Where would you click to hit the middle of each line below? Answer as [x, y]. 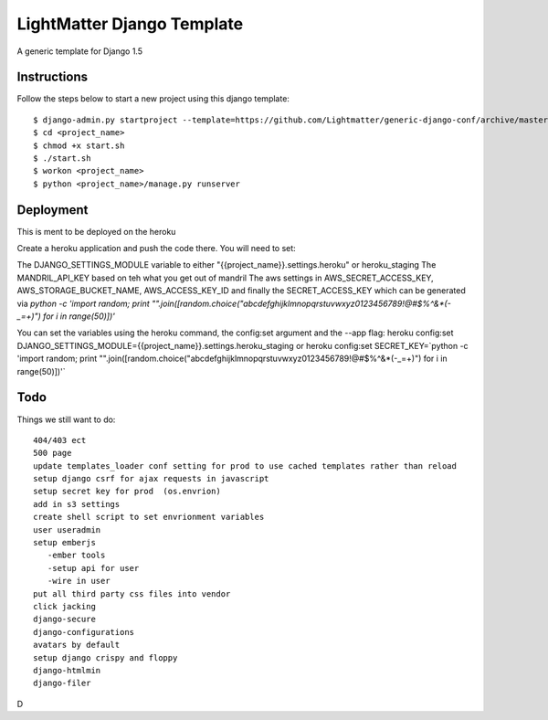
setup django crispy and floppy [105, 657]
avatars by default [77, 645]
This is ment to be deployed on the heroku [96, 231]
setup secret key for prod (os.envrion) [127, 492]
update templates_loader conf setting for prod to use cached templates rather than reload [245, 466]
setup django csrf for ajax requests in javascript [151, 479]
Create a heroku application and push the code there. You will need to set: [156, 249]
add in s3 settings [77, 504]
